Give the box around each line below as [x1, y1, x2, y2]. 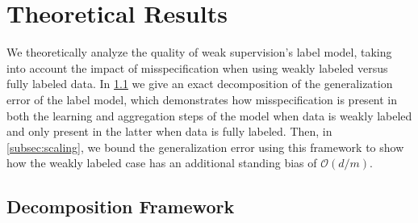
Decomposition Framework [6, 194, 235, 219]
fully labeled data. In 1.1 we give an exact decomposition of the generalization [6, 75, 393, 92]
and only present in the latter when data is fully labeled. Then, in [6, 123, 332, 140]
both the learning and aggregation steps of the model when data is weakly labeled [6, 107, 412, 124]
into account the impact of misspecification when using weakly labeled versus [6, 59, 388, 76]
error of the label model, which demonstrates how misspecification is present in [6, 90, 398, 107]
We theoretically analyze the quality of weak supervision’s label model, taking [6, 44, 392, 61]
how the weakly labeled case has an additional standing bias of [6, 154, 317, 171]
